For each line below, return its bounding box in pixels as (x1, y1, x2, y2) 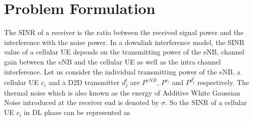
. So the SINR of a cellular (165, 97, 247, 107)
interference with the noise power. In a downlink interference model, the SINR (4, 36, 245, 47)
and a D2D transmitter (48, 77, 119, 87)
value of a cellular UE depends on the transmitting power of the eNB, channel (4, 46, 244, 57)
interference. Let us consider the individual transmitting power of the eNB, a (4, 66, 240, 76)
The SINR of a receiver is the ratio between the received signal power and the (4, 27, 243, 37)
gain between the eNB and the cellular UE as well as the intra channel (4, 56, 221, 66)
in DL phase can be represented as (24, 107, 130, 117)
